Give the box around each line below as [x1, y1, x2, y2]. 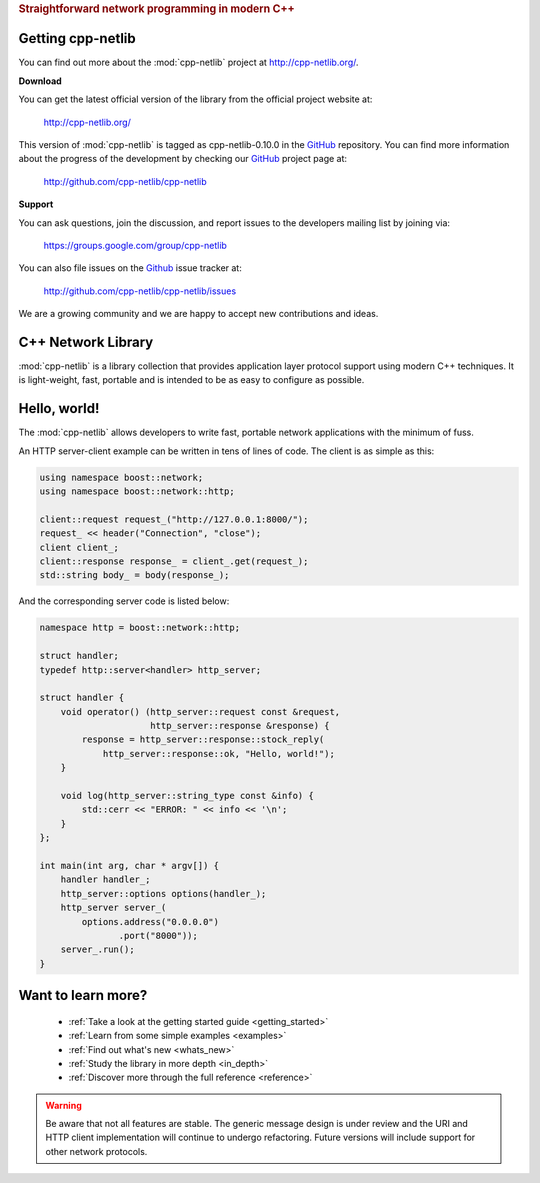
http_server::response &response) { [150, 720, 330, 732]
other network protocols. [45, 1145, 148, 1157]
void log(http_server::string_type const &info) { [60, 790, 314, 802]
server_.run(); [60, 944, 135, 955]
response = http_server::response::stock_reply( [81, 734, 325, 745]
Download [18, 75, 62, 87]
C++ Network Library [18, 333, 154, 350]
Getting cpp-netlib [18, 30, 137, 47]
